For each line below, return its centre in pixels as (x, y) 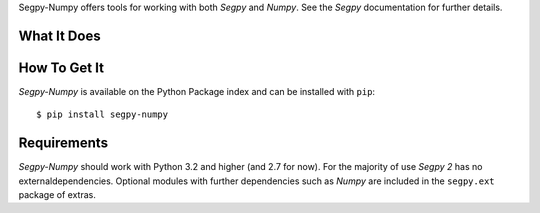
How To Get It (61, 67)
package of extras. (57, 194)
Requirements (63, 143)
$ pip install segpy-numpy (102, 114)
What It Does (59, 35)
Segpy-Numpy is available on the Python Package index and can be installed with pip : (196, 91)
